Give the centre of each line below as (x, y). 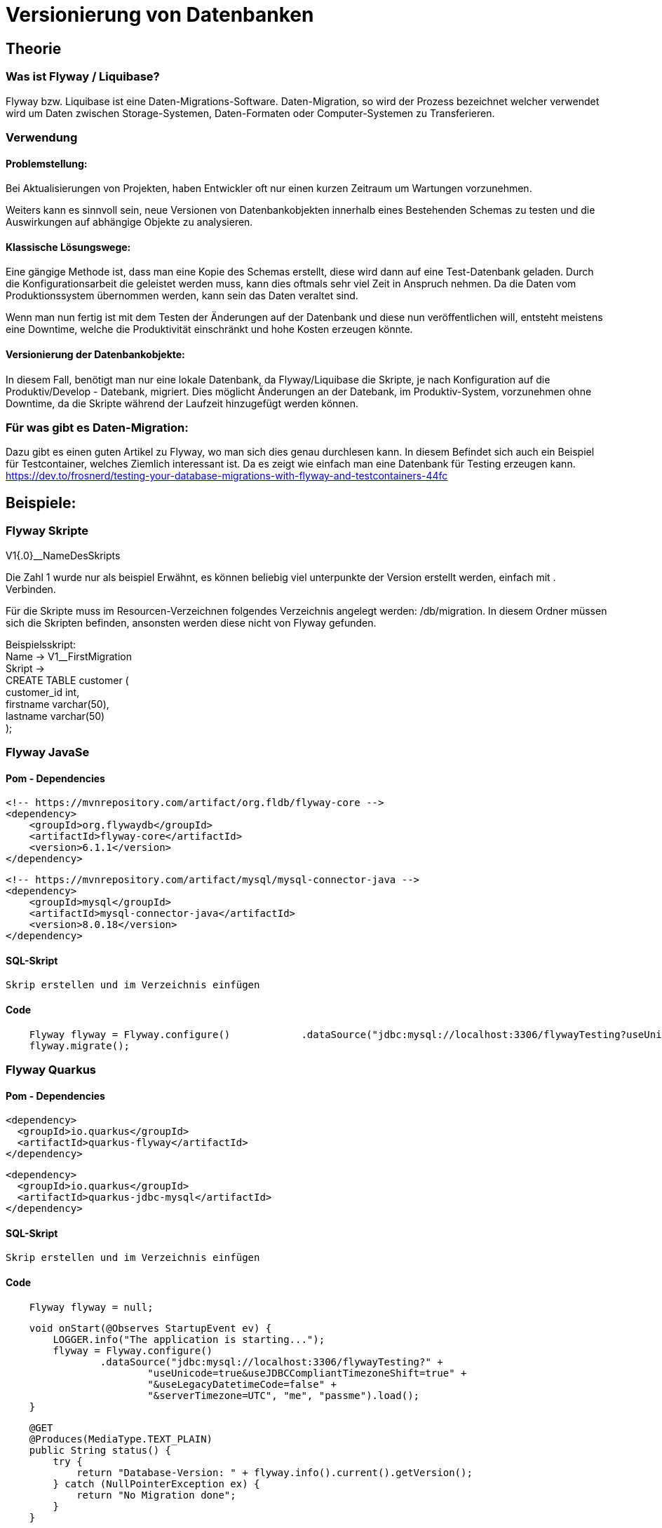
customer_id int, (43, 692)
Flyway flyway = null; (91, 1307)
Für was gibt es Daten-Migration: (97, 427)
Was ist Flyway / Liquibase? (83, 77)
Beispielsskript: (41, 644)
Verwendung (42, 137)
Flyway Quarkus (51, 1069)
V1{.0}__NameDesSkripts (63, 555)
